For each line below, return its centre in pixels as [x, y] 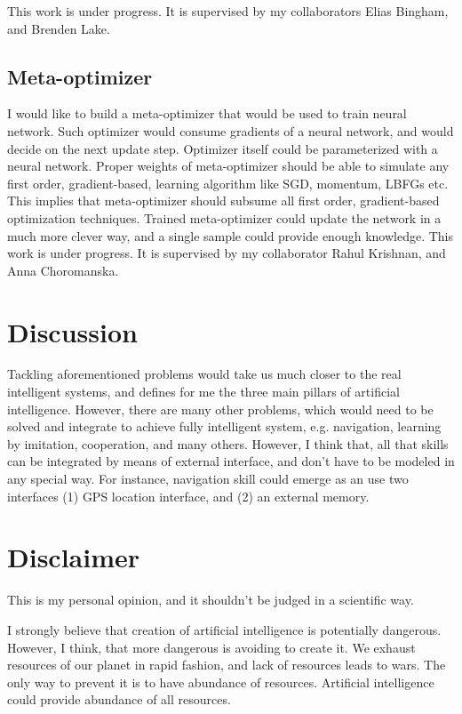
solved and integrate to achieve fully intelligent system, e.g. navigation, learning [224, 426]
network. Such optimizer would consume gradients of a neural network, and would [231, 130]
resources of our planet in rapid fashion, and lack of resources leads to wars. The [227, 665]
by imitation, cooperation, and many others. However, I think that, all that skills [228, 443]
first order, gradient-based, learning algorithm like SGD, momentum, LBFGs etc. [228, 183]
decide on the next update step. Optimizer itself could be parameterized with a [223, 148]
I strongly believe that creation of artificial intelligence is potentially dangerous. [224, 629]
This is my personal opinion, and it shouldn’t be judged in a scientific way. [211, 600]
